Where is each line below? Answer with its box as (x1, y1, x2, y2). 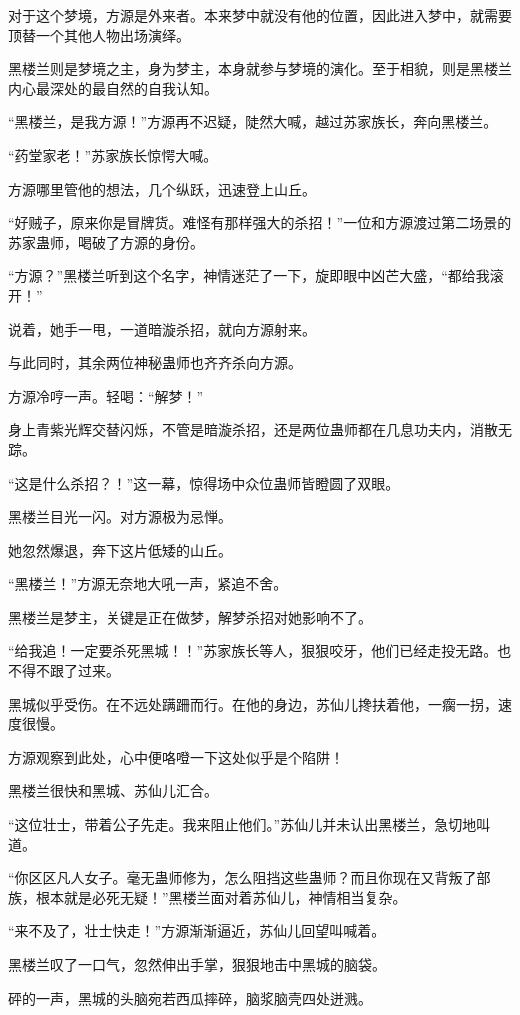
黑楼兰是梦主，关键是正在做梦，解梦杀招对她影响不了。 (8, 606, 372, 627)
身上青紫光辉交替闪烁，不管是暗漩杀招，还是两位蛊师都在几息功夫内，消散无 (8, 419, 512, 440)
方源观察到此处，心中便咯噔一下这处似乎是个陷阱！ (8, 746, 344, 767)
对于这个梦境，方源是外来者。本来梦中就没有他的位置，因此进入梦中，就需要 (8, 5, 512, 25)
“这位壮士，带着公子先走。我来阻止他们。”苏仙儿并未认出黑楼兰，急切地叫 (8, 814, 491, 835)
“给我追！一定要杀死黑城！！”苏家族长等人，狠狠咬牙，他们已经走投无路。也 (8, 640, 512, 661)
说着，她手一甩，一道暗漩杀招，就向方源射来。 (8, 318, 316, 339)
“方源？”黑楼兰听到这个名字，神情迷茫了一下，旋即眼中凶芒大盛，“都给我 (8, 265, 490, 286)
